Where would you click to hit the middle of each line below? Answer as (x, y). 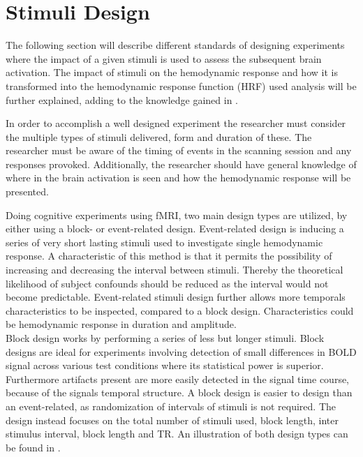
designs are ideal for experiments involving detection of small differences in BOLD (181, 351)
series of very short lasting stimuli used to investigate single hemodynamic (164, 242)
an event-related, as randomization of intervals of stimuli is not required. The (171, 406)
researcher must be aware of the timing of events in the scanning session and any (179, 150)
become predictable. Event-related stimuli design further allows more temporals (176, 297)
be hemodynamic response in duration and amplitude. (121, 324)
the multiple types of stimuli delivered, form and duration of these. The (159, 136)
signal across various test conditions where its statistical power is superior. (165, 365)
